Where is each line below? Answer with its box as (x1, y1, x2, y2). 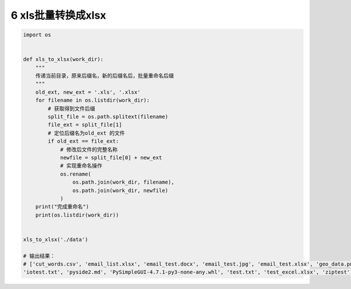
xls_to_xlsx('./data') (23, 236, 88, 243)
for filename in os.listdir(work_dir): (35, 97, 150, 104)
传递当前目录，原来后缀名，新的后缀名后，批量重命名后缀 (35, 73, 174, 79)
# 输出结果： (23, 252, 56, 259)
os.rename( (60, 170, 92, 177)
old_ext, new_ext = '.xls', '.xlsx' (35, 88, 140, 95)
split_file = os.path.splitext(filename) (47, 113, 168, 120)
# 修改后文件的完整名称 (60, 146, 118, 153)
